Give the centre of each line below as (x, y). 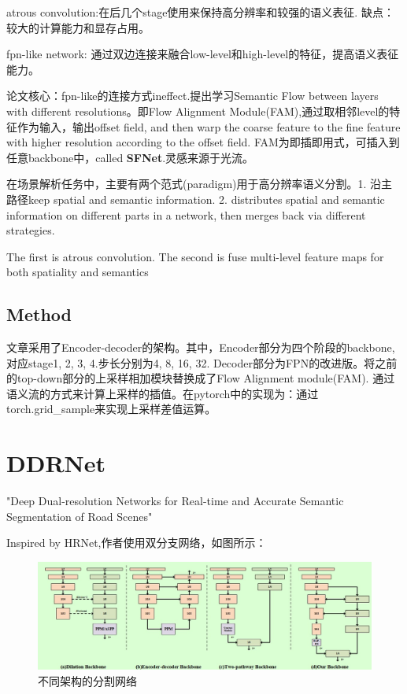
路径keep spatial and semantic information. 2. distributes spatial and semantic (196, 199)
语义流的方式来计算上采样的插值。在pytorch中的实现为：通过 (163, 393)
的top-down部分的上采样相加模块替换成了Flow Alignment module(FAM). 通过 (201, 378)
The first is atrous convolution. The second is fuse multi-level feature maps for (195, 256)
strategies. (31, 230)
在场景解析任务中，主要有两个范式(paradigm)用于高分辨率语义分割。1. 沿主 (200, 184)
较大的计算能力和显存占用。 (78, 27)
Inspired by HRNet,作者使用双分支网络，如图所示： (137, 543)
